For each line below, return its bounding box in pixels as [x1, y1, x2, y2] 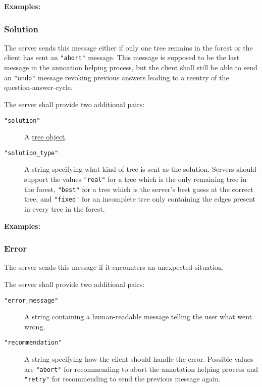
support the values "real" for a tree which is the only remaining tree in [24, 174, 247, 184]
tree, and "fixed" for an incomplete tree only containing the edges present [24, 193, 255, 204]
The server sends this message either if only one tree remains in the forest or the [4, 42, 253, 53]
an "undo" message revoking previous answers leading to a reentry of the [4, 72, 229, 82]
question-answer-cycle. [4, 82, 73, 92]
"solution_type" [4, 149, 59, 157]
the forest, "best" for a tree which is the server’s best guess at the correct [24, 183, 253, 194]
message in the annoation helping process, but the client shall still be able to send [4, 62, 257, 73]
